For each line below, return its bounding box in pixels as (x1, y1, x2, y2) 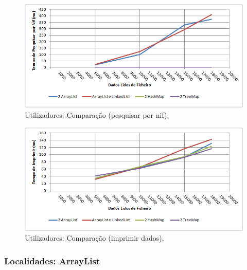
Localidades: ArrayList (4, 254, 100, 267)
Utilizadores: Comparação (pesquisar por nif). (25, 109, 169, 120)
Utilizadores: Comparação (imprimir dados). (25, 232, 164, 243)
